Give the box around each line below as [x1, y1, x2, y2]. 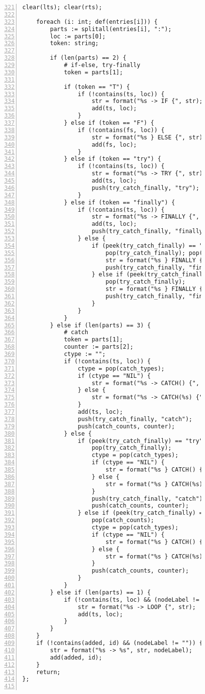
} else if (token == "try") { [63, 155, 161, 163]
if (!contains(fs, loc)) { [78, 126, 165, 134]
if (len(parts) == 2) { [50, 54, 126, 62]
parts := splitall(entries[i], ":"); [50, 25, 172, 33]
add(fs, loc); [92, 141, 137, 148]
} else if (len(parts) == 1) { [50, 589, 151, 596]
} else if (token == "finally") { [63, 199, 175, 206]
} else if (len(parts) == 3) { [50, 322, 151, 329]
